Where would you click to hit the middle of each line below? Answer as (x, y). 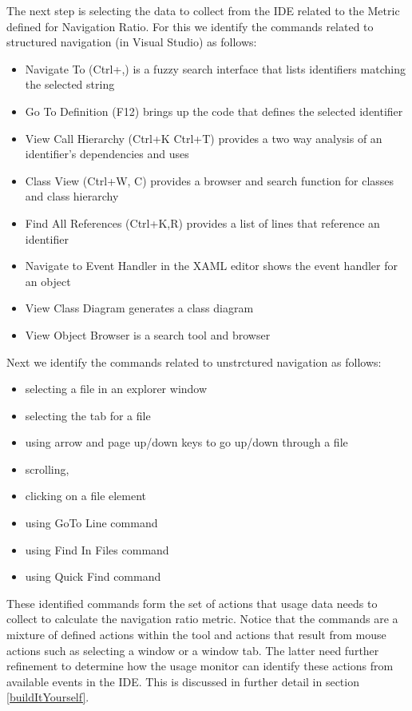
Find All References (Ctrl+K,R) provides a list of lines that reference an (202, 222)
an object (48, 281)
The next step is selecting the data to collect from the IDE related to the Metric (203, 10)
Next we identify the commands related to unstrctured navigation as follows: (194, 361)
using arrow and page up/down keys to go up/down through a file (186, 442)
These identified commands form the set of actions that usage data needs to (192, 603)
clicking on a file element (86, 496)
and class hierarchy (72, 196)
